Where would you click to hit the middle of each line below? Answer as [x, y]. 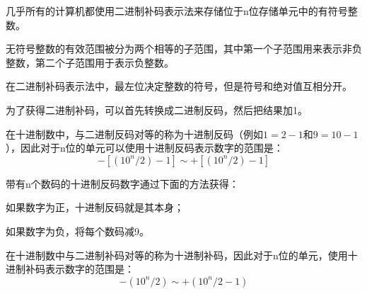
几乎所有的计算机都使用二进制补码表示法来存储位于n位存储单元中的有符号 [177, 11]
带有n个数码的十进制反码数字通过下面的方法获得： [122, 183]
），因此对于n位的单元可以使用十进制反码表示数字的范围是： [145, 148]
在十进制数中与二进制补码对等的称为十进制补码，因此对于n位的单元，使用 [177, 255]
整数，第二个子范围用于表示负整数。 [90, 62]
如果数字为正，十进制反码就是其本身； [95, 207]
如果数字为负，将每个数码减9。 [77, 231]
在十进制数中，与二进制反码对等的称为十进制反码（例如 [134, 134]
